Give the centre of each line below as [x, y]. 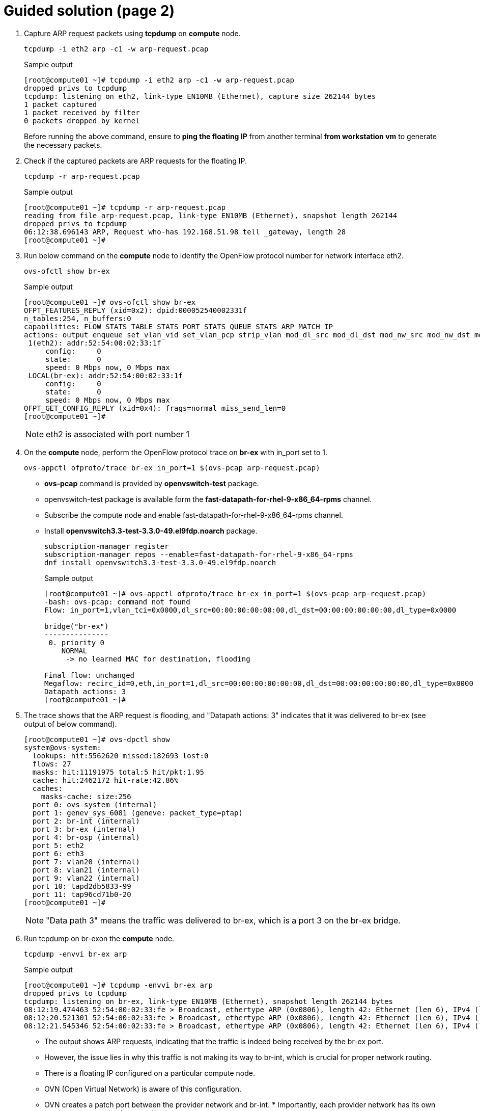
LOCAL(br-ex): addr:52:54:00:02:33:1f [105, 375]
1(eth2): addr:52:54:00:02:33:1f [95, 343]
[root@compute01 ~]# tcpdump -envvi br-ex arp [118, 985]
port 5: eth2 [58, 845]
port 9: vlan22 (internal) [86, 878]
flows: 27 [52, 764]
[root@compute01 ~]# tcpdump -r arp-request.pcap [125, 207]
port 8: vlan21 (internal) [86, 870]
